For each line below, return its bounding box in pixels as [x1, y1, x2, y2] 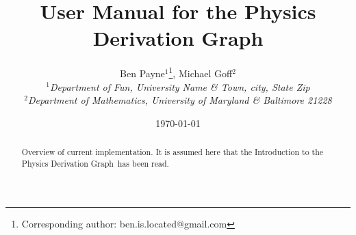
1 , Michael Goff [168, 64, 233, 80]
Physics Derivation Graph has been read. [21, 157, 169, 169]
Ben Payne [120, 66, 165, 80]
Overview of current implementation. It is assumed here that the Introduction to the [21, 146, 324, 158]
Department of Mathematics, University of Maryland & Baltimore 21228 [27, 93, 332, 107]
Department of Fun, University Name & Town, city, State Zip [49, 79, 310, 94]
